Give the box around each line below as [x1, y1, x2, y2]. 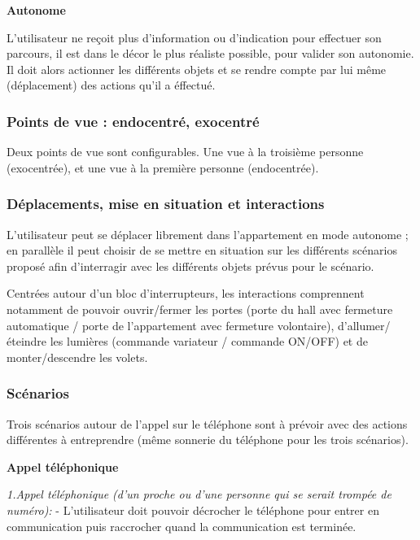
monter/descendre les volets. [7, 348, 148, 365]
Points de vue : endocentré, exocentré [7, 111, 260, 131]
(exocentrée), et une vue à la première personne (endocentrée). [7, 159, 319, 176]
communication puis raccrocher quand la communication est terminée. [7, 517, 357, 534]
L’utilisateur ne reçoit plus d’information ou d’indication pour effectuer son [7, 28, 382, 46]
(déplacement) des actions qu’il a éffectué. [7, 76, 216, 94]
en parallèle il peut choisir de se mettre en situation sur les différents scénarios [7, 242, 397, 259]
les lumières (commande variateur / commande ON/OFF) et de [50, 333, 368, 350]
